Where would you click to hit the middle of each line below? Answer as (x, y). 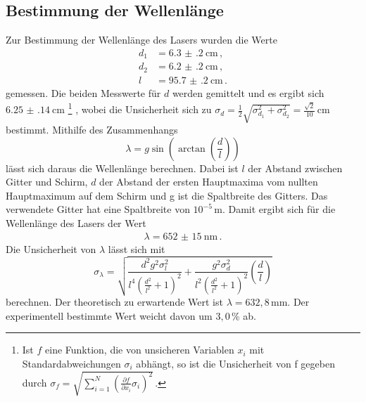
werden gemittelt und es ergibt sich (248, 92)
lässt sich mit (137, 248)
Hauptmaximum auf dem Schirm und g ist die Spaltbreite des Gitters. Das (167, 195)
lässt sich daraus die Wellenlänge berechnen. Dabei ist (122, 168)
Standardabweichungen (71, 363)
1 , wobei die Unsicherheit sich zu (140, 108)
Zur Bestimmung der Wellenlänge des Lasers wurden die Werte (141, 40)
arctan (191, 149)
